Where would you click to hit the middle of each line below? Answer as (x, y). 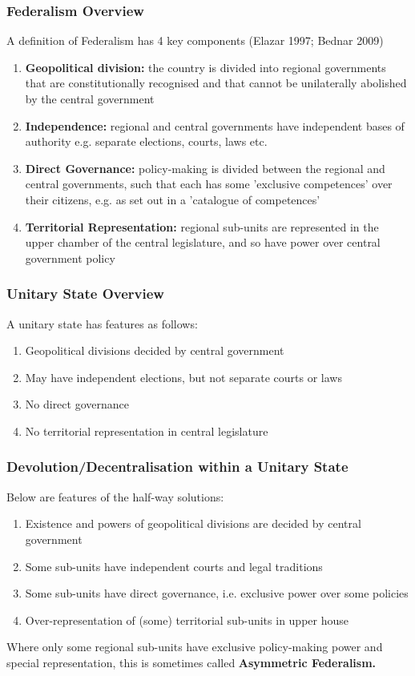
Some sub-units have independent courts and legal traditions (174, 566)
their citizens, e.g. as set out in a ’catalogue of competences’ (173, 199)
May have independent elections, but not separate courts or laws (183, 377)
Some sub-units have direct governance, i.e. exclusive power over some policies (217, 593)
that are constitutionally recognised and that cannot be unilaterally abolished (216, 83)
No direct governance (77, 404)
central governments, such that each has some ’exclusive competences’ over (209, 184)
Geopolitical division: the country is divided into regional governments (205, 67)
